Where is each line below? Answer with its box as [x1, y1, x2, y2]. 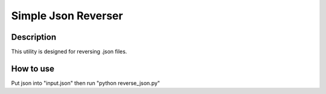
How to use [11, 63, 54, 74]
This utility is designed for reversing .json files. [11, 48, 127, 55]
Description [11, 32, 57, 42]
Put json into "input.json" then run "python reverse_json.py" [11, 79, 160, 87]
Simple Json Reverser [11, 9, 123, 22]
